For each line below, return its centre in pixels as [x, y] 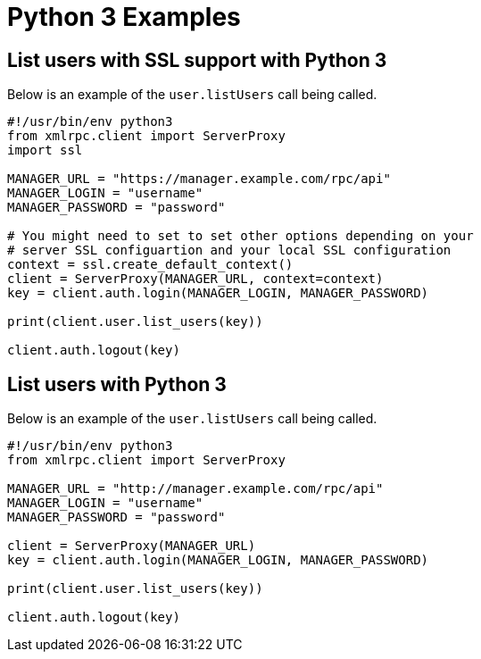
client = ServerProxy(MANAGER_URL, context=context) [195, 279]
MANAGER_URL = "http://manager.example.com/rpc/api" [195, 489]
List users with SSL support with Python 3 [197, 60]
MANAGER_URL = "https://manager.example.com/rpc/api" [199, 179]
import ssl [45, 150]
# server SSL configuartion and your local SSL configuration [229, 250]
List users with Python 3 [117, 384]
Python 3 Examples [124, 17]
